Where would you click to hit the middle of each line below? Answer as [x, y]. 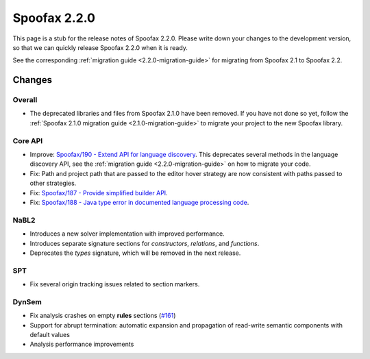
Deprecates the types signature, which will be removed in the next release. [135, 253]
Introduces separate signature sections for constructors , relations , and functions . [145, 243]
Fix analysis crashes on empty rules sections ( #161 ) [103, 316]
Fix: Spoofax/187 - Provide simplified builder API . [99, 193]
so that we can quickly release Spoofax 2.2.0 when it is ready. [100, 47]
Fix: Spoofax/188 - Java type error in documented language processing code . [139, 202]
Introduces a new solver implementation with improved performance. [127, 234]
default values [50, 334]
